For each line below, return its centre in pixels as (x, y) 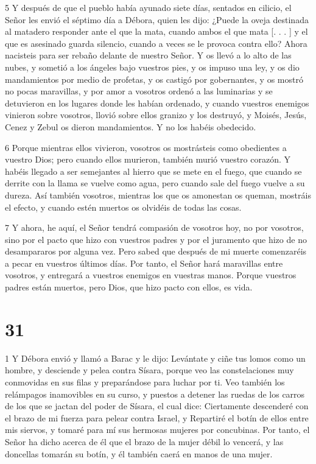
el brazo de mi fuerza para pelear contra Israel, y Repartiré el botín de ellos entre (157, 417)
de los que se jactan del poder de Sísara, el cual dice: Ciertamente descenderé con (157, 406)
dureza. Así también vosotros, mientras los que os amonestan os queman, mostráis (158, 195)
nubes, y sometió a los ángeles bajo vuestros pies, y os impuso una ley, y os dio (152, 67)
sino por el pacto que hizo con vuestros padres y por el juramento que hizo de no (156, 239)
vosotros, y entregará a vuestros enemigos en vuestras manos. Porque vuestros (151, 275)
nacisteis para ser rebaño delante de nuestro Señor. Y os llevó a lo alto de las (148, 55)
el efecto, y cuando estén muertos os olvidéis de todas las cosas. (123, 207)
